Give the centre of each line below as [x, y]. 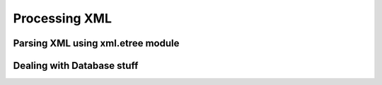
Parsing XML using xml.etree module [96, 43]
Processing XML [63, 18]
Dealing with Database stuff [76, 66]
